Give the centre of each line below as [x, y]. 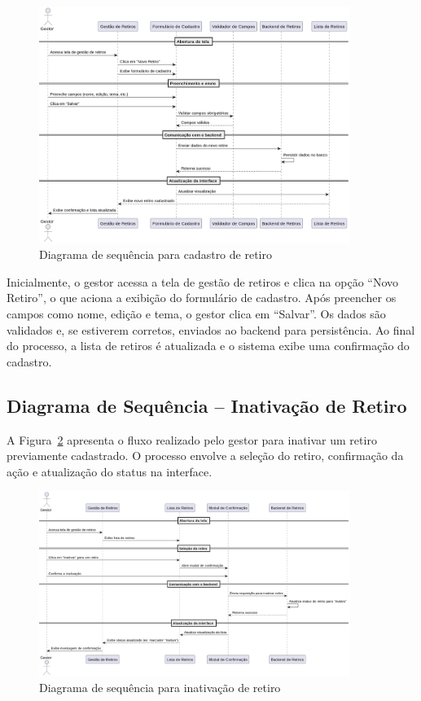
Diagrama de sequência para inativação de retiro [160, 688]
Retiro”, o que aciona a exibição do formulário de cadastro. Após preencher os [202, 298]
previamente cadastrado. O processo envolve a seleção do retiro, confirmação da [205, 456]
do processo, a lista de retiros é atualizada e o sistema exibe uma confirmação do [208, 346]
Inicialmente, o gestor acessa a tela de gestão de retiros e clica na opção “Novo [203, 281]
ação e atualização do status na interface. [110, 471]
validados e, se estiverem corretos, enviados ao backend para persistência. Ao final [211, 329]
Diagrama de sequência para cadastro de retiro [156, 254]
